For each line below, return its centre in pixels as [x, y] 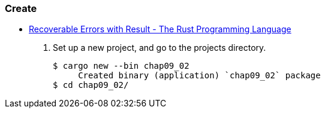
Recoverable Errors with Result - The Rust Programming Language [160, 29]
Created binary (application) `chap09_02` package [199, 76]
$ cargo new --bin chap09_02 [121, 66]
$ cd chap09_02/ [91, 85]
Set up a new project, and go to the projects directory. [160, 48]
